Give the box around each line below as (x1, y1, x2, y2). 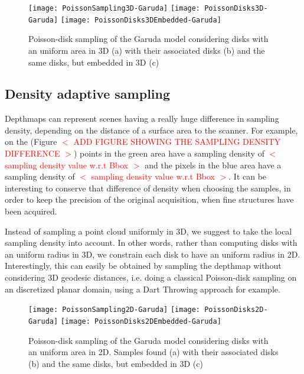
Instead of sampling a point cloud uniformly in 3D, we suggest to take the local (5, 225, 292, 237)
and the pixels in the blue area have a (145, 158, 282, 171)
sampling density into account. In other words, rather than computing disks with (5, 236, 298, 249)
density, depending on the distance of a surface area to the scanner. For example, (5, 123, 298, 136)
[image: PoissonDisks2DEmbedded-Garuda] (60, 317, 221, 326)
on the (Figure (5, 135, 57, 148)
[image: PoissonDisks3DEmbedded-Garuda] (60, 15, 221, 24)
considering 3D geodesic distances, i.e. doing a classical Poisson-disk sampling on (5, 271, 297, 284)
